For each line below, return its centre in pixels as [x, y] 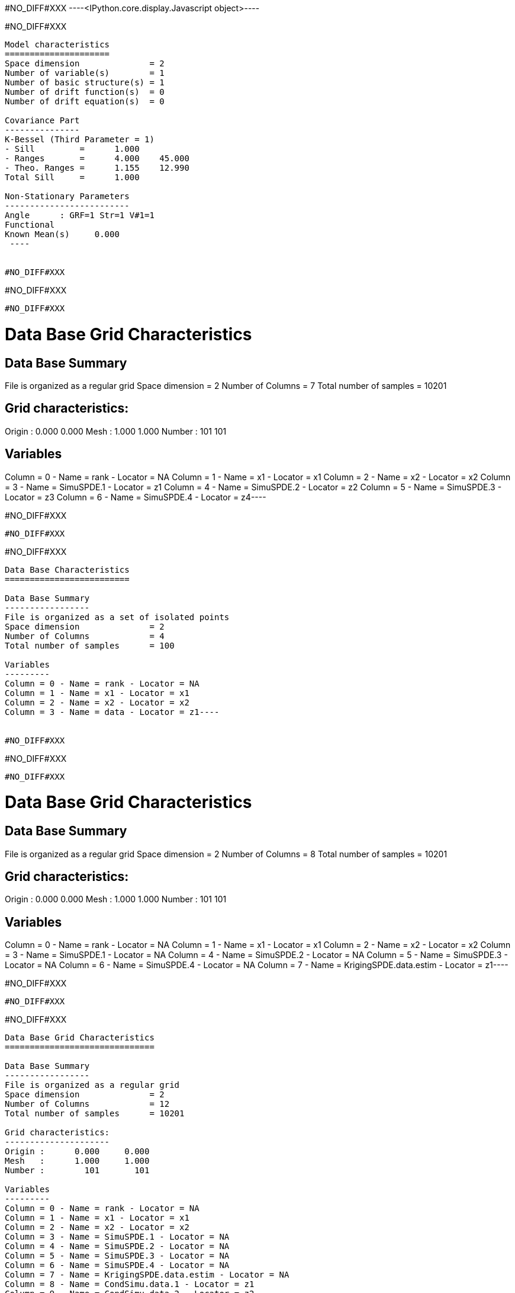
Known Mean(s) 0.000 [62, 234]
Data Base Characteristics [67, 569]
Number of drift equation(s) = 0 [85, 101]
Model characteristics [57, 44]
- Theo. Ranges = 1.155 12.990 [97, 168]
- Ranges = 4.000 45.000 [97, 158]
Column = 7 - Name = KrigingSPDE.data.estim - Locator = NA [147, 1275]
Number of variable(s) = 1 [85, 73]
